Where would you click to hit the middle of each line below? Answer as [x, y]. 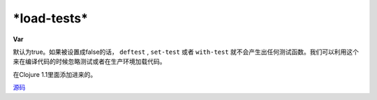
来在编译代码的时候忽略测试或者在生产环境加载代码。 [89, 62]
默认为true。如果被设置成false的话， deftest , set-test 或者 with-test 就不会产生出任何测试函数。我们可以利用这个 [186, 52]
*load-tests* [51, 18]
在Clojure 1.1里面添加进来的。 [55, 74]
